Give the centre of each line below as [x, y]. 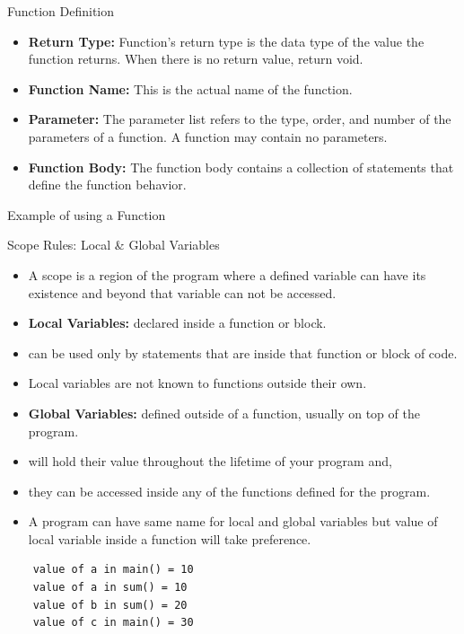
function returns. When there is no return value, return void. [196, 59]
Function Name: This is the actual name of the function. [190, 88]
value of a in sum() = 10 [110, 588]
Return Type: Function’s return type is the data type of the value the [226, 41]
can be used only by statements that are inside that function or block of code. [243, 352]
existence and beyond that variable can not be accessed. [182, 292]
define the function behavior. [107, 185]
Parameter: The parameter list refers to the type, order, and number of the [240, 119]
